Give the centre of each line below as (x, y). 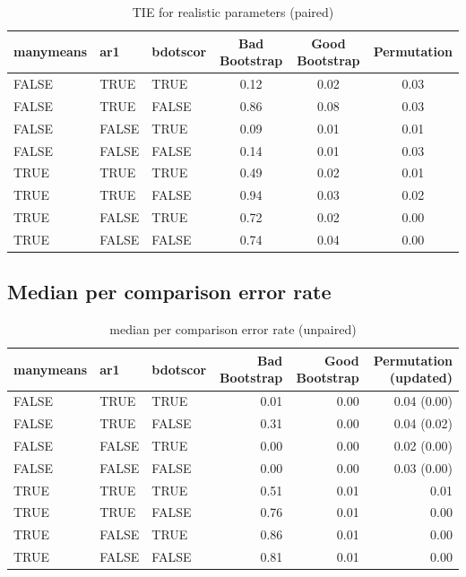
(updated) (421, 378)
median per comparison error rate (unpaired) (233, 329)
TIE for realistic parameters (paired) (233, 12)
